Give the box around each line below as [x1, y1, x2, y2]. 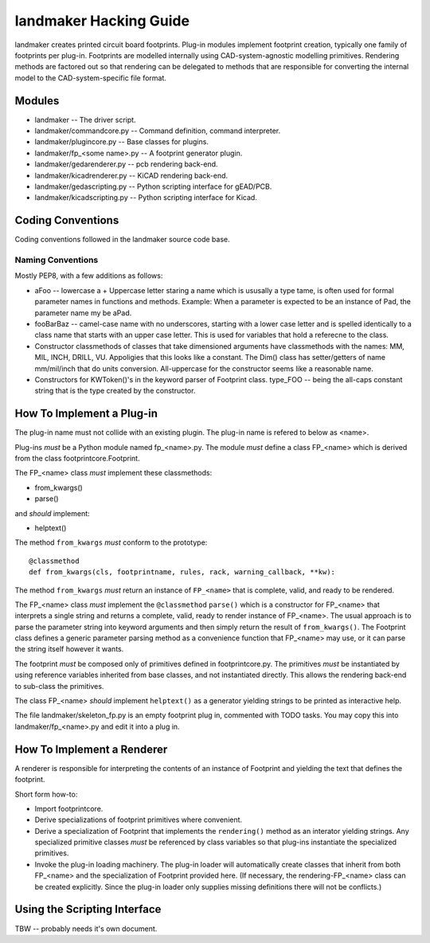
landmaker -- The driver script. [34, 115, 136, 124]
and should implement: [14, 508, 91, 518]
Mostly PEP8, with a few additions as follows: [14, 271, 163, 280]
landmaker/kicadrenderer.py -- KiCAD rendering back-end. [34, 170, 229, 180]
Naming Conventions [14, 255, 99, 266]
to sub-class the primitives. [14, 681, 104, 691]
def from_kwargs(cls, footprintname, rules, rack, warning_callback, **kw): [29, 568, 336, 577]
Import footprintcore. [34, 804, 104, 813]
